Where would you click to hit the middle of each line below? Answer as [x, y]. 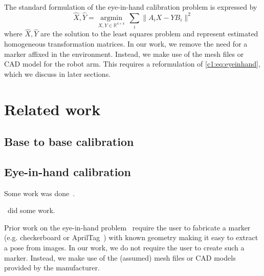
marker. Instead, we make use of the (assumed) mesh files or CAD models [120, 257]
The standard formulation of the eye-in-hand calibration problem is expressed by [131, 7]
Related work [52, 109]
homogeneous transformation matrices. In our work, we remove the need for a [126, 43]
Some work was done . [40, 193]
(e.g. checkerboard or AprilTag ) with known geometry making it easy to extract [131, 237]
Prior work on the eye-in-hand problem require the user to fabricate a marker [127, 227]
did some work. [31, 210]
